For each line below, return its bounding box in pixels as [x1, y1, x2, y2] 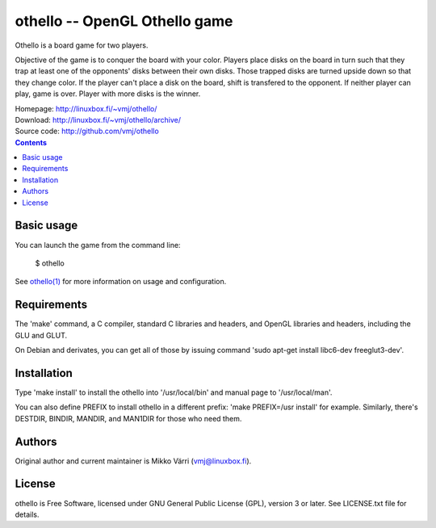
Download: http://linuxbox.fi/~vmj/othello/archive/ [15, 115, 182, 124]
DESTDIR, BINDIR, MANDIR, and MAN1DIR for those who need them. [15, 413, 242, 423]
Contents [15, 137, 48, 147]
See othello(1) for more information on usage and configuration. [15, 277, 227, 287]
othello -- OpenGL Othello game [15, 12, 233, 30]
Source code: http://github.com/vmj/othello [15, 126, 159, 136]
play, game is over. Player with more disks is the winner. [15, 89, 201, 98]
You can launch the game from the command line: [15, 240, 181, 249]
